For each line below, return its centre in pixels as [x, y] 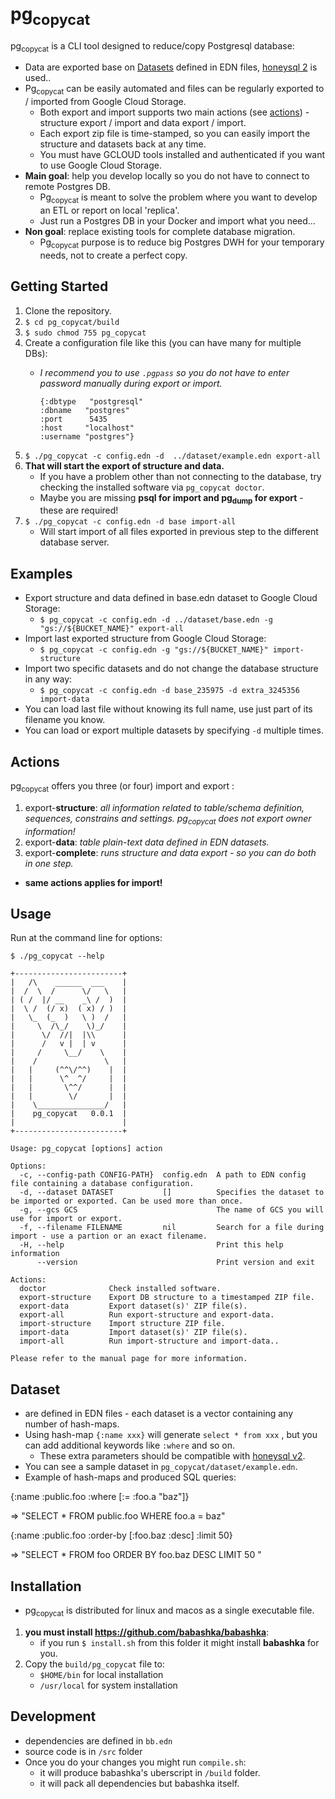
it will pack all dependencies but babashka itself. [139, 1783]
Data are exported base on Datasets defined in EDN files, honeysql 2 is [171, 67]
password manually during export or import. [131, 383]
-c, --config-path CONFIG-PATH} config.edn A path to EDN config [163, 1175]
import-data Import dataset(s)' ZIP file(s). [133, 1333]
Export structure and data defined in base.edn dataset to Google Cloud [171, 598]
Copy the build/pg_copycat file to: [94, 1664]
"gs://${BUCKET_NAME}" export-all [111, 629]
